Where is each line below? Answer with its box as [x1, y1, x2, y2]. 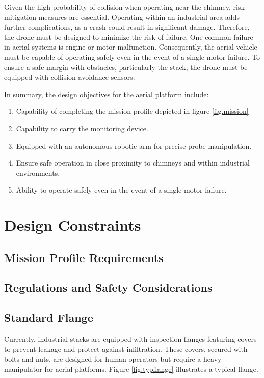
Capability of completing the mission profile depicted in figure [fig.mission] [16, 106, 249, 116]
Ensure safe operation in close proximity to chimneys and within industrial [16, 157, 250, 168]
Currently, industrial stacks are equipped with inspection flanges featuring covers [4, 334, 257, 344]
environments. [16, 167, 60, 178]
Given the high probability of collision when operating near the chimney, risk [4, 2, 245, 12]
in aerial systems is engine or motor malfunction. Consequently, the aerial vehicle [4, 41, 257, 52]
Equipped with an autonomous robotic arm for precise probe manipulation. [16, 140, 252, 151]
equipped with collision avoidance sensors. [4, 72, 135, 82]
